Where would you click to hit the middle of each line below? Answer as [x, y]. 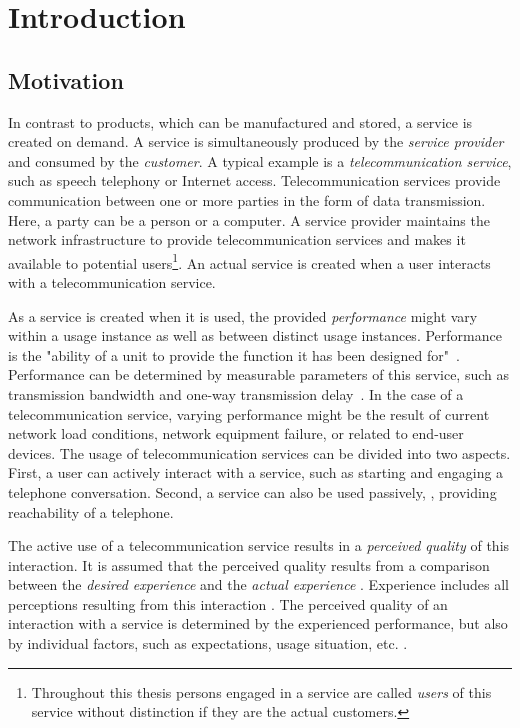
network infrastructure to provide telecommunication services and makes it [237, 239]
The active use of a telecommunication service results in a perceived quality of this [259, 545]
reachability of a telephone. [91, 511]
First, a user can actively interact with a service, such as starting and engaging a [256, 472]
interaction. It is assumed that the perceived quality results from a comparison [249, 564]
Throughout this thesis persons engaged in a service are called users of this [261, 691]
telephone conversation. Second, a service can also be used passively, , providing [252, 491]
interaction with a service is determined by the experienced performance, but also [258, 623]
